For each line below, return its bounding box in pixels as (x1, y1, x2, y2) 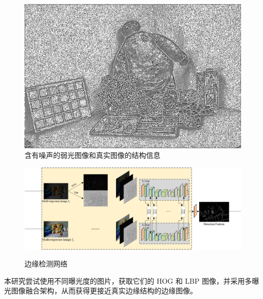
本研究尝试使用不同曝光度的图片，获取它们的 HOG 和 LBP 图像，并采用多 (4, 275, 252, 286)
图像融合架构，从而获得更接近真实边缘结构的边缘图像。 (11, 285, 197, 296)
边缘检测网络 (25, 258, 67, 269)
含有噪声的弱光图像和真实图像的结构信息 (25, 150, 160, 160)
